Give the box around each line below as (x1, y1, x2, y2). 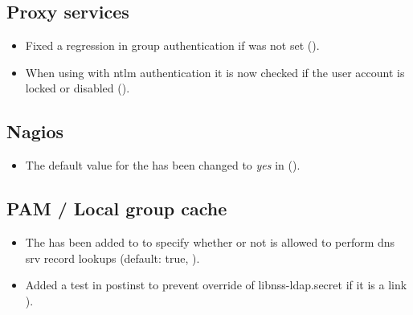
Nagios (6, 119, 64, 144)
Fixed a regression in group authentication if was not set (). (25, 37, 320, 54)
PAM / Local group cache (6, 196, 227, 221)
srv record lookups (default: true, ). (25, 249, 200, 266)
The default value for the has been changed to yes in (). (25, 157, 301, 174)
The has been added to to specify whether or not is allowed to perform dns (25, 233, 395, 250)
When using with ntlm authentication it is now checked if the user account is (25, 63, 405, 80)
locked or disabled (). (25, 80, 130, 96)
